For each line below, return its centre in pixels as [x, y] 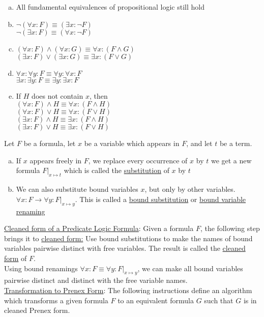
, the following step [230, 228]
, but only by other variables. [190, 189]
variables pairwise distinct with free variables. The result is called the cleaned [125, 248]
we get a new [231, 160]
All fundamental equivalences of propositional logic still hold [110, 7]
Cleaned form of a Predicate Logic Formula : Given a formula [99, 228]
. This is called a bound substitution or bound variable [160, 199]
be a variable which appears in [132, 143]
